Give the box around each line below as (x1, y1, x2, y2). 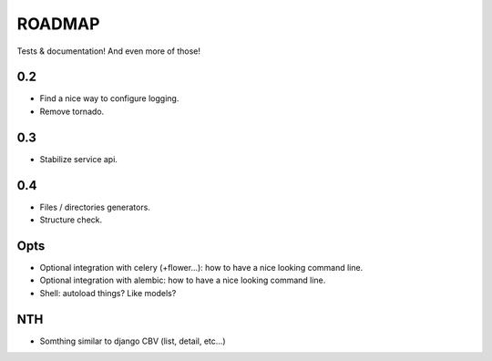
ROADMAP (16, 14, 100, 34)
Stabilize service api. (39, 153, 118, 164)
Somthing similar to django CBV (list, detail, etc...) (39, 335, 226, 346)
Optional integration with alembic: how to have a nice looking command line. (39, 274, 326, 286)
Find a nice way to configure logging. (39, 93, 179, 104)
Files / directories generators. (39, 201, 150, 212)
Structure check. (39, 214, 103, 225)
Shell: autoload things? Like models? (39, 287, 177, 298)
